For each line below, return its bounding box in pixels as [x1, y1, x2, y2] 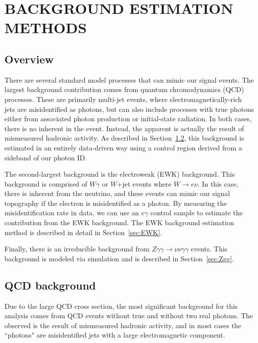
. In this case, [198, 178, 239, 189]
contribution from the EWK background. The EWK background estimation [4, 217, 234, 228]
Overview [4, 51, 54, 66]
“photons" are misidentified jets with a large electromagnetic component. [4, 330, 225, 340]
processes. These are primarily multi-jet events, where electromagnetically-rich [4, 94, 242, 104]
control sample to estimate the [150, 207, 243, 218]
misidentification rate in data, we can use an [4, 207, 139, 218]
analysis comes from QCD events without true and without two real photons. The [4, 310, 253, 321]
